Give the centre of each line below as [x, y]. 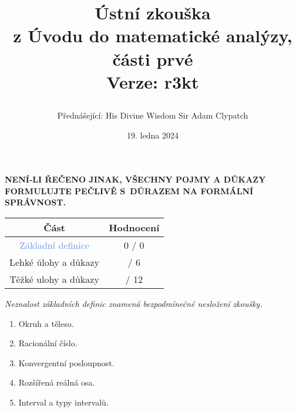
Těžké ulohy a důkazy [54, 279]
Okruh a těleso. [46, 323]
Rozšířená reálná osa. [57, 382]
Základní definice [54, 245]
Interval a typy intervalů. [63, 402]
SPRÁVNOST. [35, 202]
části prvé [153, 58]
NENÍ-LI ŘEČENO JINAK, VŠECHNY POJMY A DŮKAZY [135, 179]
